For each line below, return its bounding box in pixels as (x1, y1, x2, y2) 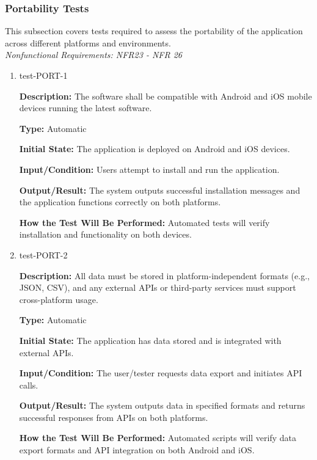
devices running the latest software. (19, 101, 152, 114)
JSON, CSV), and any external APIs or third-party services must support (19, 281, 296, 294)
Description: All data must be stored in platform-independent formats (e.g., (19, 269, 310, 282)
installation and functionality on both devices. (19, 228, 192, 241)
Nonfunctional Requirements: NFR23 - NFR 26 (5, 48, 182, 61)
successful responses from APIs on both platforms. (19, 411, 208, 423)
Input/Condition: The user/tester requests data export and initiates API (19, 367, 302, 379)
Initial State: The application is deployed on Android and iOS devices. (19, 142, 290, 155)
